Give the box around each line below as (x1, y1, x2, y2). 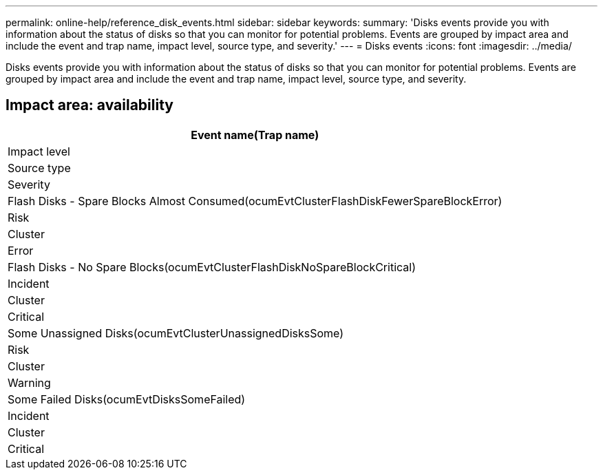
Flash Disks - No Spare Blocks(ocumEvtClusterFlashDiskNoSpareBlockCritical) (8, 260, 416, 274)
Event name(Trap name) (191, 127, 319, 142)
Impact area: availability (6, 96, 173, 114)
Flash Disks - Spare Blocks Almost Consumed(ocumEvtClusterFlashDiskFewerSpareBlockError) (8, 193, 502, 208)
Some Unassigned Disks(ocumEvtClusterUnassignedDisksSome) (8, 326, 344, 340)
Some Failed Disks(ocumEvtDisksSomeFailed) (8, 392, 246, 406)
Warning (8, 375, 51, 390)
